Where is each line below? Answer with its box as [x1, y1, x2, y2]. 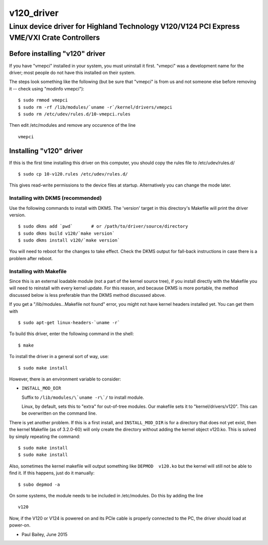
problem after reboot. [9, 255, 53, 261]
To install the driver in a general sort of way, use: [9, 354, 109, 360]
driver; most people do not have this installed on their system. [9, 70, 136, 76]
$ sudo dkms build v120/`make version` [18, 230, 115, 236]
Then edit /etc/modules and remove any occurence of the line [9, 122, 136, 128]
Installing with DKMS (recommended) [9, 194, 102, 201]
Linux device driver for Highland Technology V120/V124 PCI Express [9, 22, 240, 31]
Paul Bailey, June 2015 [21, 531, 68, 537]
